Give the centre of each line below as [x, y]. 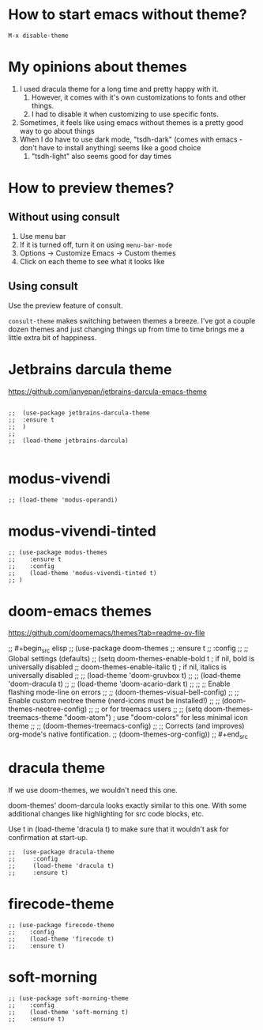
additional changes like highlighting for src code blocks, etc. [106, 813]
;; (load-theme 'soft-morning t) [68, 1012]
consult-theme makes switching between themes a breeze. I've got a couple [132, 320]
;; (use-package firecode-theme [61, 925]
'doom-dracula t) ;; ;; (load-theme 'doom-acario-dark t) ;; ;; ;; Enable [119, 684]
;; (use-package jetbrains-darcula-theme [79, 413]
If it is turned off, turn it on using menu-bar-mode [96, 244]
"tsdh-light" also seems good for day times [101, 156]
